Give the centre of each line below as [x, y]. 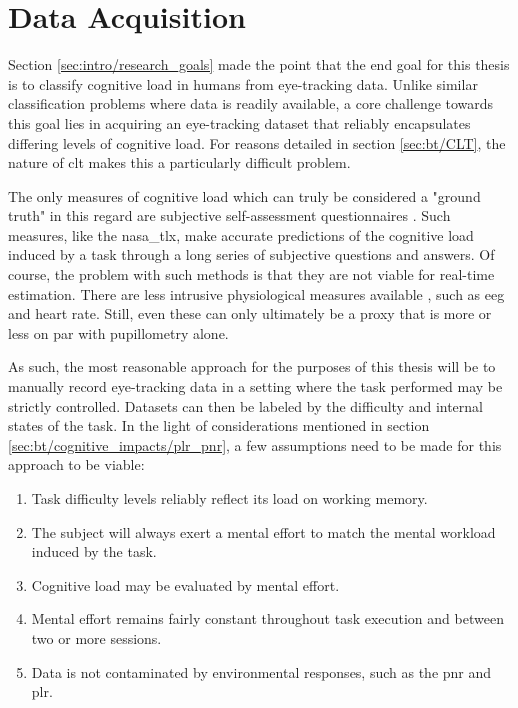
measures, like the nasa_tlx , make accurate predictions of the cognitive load [241, 234]
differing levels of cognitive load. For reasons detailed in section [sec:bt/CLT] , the [257, 142]
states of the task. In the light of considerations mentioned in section [219, 425]
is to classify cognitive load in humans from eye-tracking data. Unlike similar [243, 83]
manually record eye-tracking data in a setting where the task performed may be [255, 386]
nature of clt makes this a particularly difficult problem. [179, 162]
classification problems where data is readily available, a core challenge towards [251, 103]
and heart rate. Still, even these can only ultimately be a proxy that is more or [250, 313]
